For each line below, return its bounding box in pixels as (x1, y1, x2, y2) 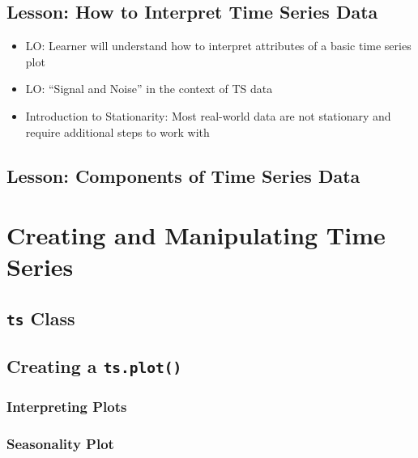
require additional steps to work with (25, 123, 210, 140)
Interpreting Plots (6, 397, 127, 417)
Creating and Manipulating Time (6, 218, 386, 252)
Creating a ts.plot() (6, 354, 182, 379)
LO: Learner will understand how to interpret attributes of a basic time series (25, 37, 412, 54)
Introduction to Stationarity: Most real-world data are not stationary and (25, 107, 391, 124)
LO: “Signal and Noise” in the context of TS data (25, 80, 273, 97)
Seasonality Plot (6, 434, 114, 453)
